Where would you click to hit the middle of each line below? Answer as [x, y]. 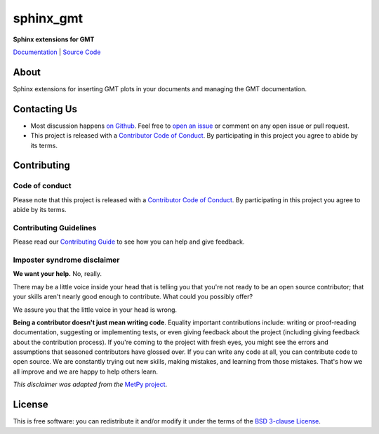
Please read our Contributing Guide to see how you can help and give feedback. [129, 242]
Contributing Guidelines [55, 228]
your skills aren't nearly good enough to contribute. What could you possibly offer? [133, 297]
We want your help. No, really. [57, 274]
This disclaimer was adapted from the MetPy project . [90, 384]
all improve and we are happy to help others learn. [85, 371]
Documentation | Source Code [57, 52]
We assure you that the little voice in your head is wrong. [95, 310]
